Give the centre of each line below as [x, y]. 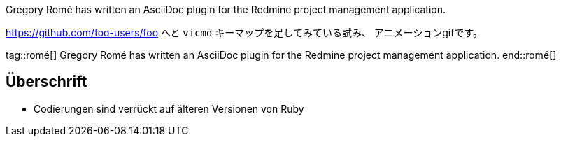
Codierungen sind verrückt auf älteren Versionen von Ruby [169, 108]
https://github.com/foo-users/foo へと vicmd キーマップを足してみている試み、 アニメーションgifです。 [244, 33]
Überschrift [47, 82]
